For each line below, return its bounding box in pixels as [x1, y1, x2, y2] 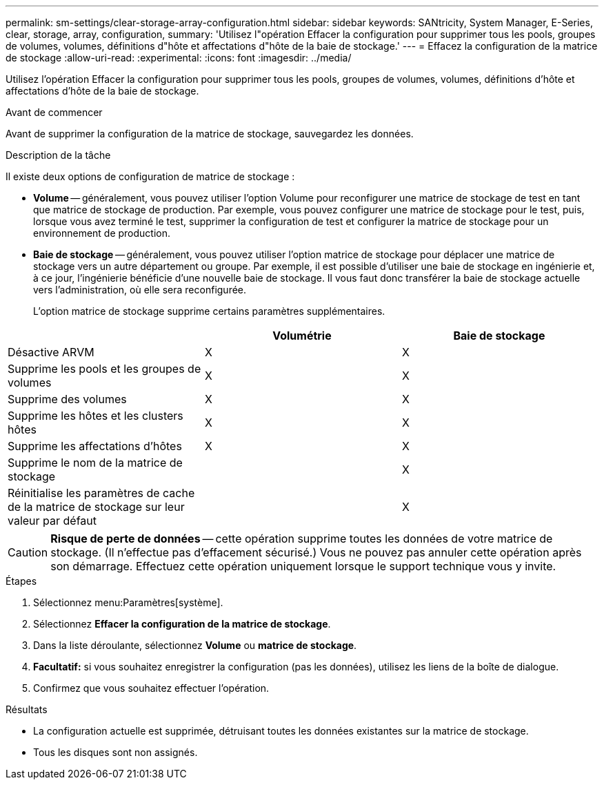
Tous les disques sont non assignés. [33, 746, 198, 758]
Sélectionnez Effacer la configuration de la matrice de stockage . [33, 618, 331, 630]
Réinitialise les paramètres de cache [8, 486, 195, 500]
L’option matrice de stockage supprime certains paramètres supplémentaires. [33, 305, 385, 317]
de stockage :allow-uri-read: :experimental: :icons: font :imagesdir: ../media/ [6, 52, 352, 64]
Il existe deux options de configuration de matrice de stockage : [6, 171, 295, 182]
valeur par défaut [8, 514, 97, 527]
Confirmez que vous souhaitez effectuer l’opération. [33, 682, 270, 694]
